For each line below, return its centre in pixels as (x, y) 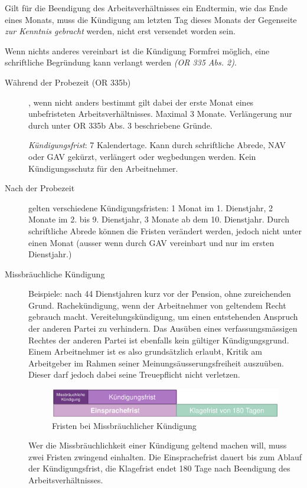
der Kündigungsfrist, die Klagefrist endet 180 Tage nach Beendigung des (159, 468)
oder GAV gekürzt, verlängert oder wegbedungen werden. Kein (142, 156)
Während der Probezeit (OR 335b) (68, 82)
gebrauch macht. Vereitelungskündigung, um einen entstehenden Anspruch (163, 317)
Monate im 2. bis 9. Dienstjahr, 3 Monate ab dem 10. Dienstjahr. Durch (159, 219)
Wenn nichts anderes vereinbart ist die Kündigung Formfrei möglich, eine (137, 50)
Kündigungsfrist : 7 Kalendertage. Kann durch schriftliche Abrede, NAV (157, 145)
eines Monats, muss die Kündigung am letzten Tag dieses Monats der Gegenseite (151, 19)
